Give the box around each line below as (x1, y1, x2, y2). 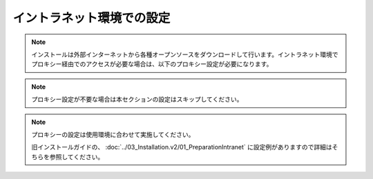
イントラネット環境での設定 (12, 10, 171, 25)
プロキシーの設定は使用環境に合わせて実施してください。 (31, 130, 195, 138)
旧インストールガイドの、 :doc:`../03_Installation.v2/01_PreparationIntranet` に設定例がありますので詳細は (31, 143, 333, 151)
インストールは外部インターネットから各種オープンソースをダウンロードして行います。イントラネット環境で (31, 50, 338, 59)
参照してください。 (49, 152, 104, 161)
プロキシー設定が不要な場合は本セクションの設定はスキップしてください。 (31, 95, 243, 103)
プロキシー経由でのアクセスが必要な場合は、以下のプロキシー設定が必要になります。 (31, 60, 273, 68)
